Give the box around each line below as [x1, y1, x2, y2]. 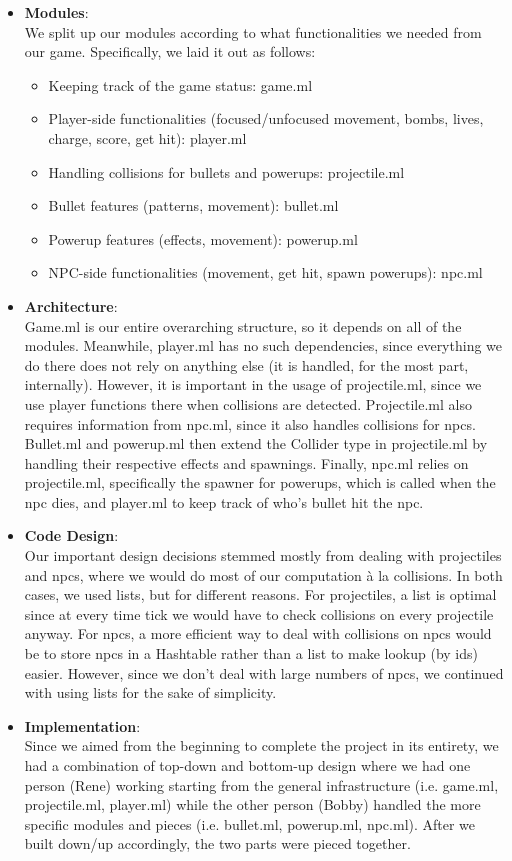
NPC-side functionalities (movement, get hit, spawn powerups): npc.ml [48, 262, 483, 283]
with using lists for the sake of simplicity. [24, 682, 277, 703]
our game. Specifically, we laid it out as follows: [24, 41, 316, 62]
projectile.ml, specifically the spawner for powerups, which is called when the [24, 472, 496, 493]
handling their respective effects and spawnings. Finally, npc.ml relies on [24, 452, 469, 473]
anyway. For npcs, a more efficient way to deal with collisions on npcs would [24, 623, 492, 644]
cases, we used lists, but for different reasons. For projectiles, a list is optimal [24, 584, 497, 605]
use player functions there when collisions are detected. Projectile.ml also [24, 393, 472, 414]
